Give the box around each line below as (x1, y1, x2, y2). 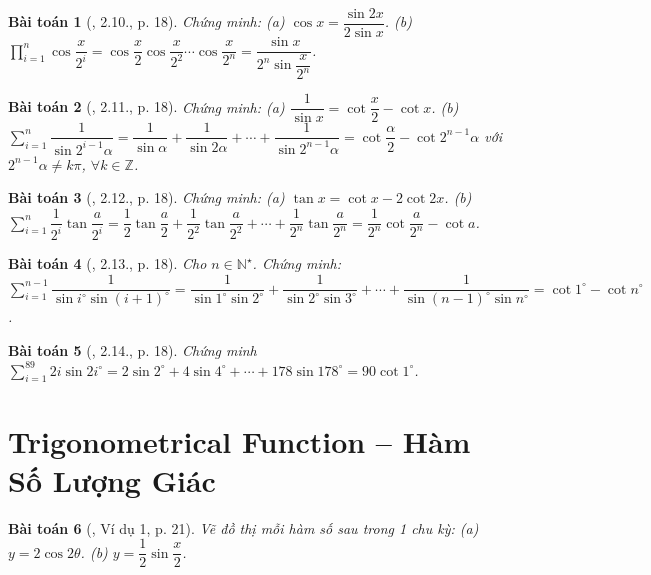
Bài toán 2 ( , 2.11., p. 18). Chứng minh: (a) (8, 96, 285, 117)
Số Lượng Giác (8, 459, 216, 500)
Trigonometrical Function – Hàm (8, 420, 471, 461)
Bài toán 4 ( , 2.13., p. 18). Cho (8, 253, 207, 274)
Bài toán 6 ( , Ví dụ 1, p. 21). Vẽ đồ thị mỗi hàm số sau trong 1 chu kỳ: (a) (8, 517, 479, 538)
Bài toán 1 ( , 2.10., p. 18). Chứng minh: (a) (8, 11, 285, 32)
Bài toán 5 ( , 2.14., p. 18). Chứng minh (8, 340, 257, 361)
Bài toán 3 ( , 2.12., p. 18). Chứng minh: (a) (8, 187, 285, 208)
